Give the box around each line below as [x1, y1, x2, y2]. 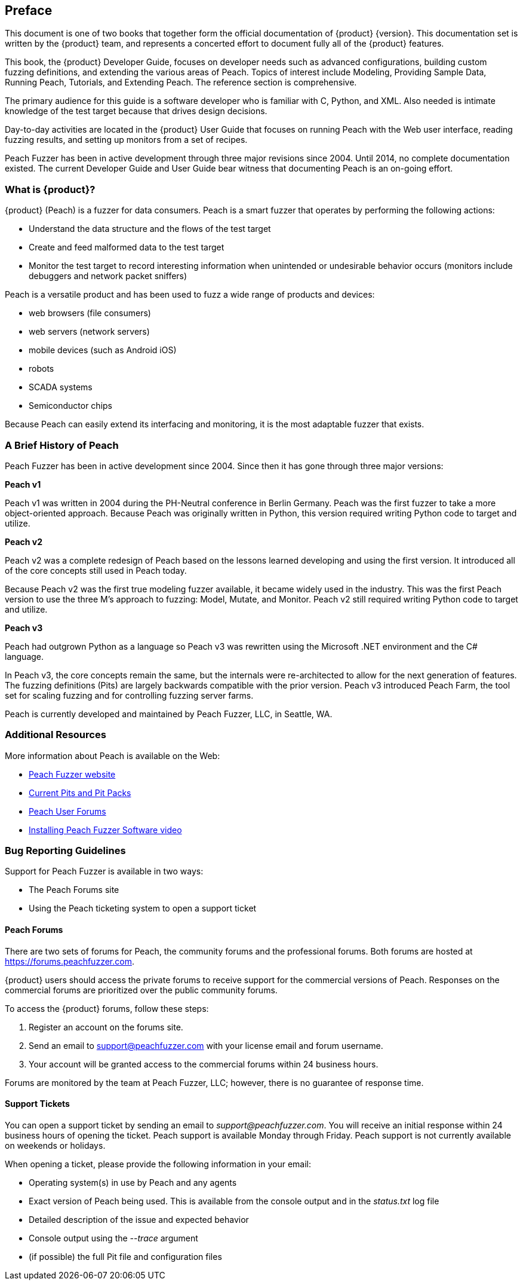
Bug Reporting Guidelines [5, 845, 126, 857]
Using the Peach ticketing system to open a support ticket [29, 903, 257, 914]
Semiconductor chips [29, 400, 112, 411]
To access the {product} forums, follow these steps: [5, 1003, 209, 1014]
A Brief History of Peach [5, 439, 119, 451]
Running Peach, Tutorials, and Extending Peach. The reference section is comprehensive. [5, 77, 357, 88]
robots [29, 363, 54, 374]
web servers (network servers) [29, 326, 150, 337]
